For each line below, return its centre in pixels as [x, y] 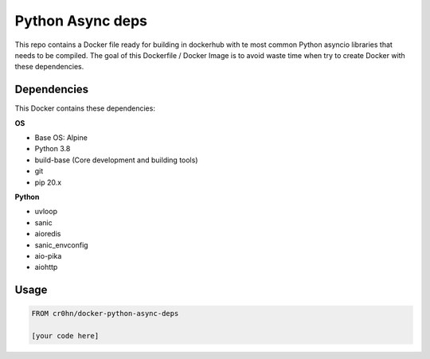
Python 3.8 [53, 149]
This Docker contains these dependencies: [85, 108]
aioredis [48, 234]
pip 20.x [48, 182]
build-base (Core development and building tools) [116, 160]
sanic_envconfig [61, 245]
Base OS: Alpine [61, 138]
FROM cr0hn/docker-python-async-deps [105, 314]
